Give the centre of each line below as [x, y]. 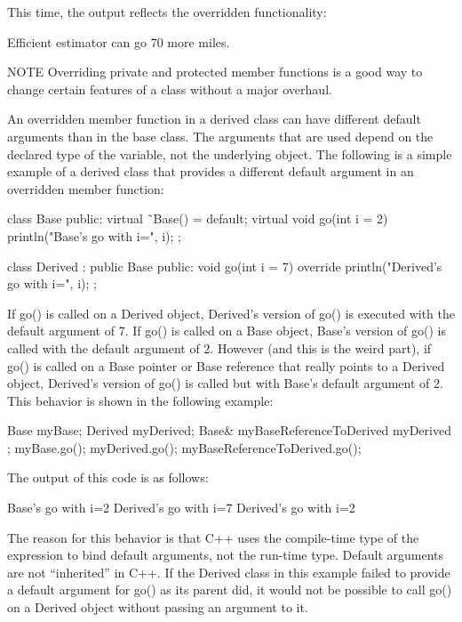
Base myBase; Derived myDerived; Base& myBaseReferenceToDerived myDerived [229, 430]
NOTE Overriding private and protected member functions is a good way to [215, 72]
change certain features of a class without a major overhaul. [170, 89]
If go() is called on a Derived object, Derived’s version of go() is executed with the [231, 313]
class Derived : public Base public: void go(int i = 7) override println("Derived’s [225, 266]
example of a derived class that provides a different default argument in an [211, 171]
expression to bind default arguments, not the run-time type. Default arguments [226, 555]
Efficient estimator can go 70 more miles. [119, 41]
